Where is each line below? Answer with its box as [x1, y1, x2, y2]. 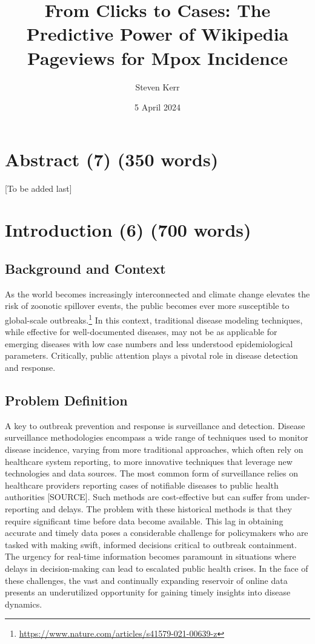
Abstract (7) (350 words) [5, 146, 219, 171]
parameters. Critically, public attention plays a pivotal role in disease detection [5, 349, 298, 362]
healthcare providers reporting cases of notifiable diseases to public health [5, 478, 279, 491]
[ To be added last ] [5, 181, 72, 194]
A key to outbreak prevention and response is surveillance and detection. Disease [5, 419, 305, 432]
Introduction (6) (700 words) [5, 217, 251, 242]
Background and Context [5, 259, 166, 277]
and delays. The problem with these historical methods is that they [42, 502, 292, 515]
